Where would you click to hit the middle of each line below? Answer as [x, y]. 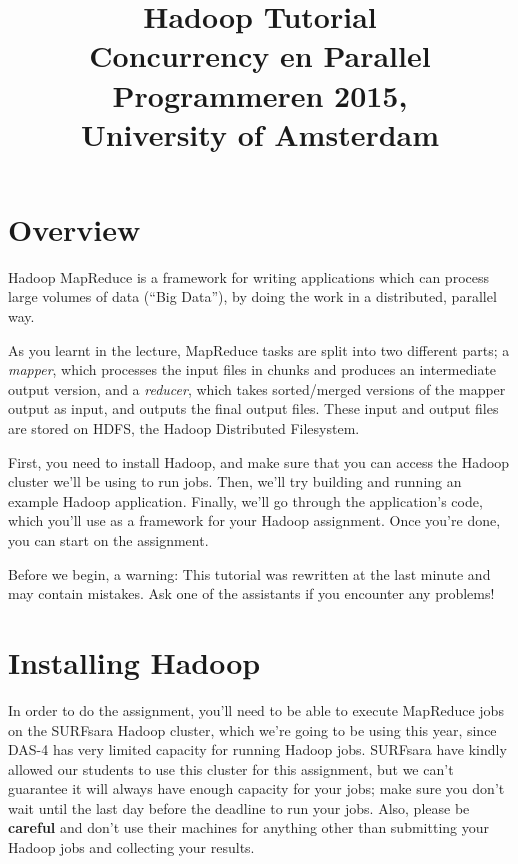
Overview [74, 228]
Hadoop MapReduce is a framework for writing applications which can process [248, 276]
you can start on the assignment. [108, 540]
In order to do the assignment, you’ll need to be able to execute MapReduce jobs [256, 709]
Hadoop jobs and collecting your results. [131, 847]
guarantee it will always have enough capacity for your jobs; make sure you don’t [256, 788]
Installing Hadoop [134, 661]
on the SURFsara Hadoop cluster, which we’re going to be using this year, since [252, 729]
